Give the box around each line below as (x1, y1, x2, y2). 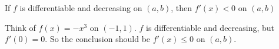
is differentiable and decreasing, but (146, 21, 275, 33)
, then (171, 2, 192, 13)
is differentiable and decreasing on (19, 2, 142, 13)
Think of (5, 21, 36, 33)
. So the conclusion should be (45, 33, 151, 45)
